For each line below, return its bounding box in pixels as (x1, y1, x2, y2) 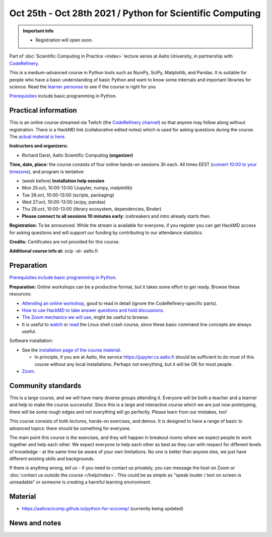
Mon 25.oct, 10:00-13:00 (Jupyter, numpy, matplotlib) (22, 185, 133, 191)
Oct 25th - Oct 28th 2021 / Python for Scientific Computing (9, 8, 261, 19)
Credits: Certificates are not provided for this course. (9, 239, 120, 245)
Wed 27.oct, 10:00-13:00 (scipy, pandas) (22, 199, 106, 205)
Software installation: (9, 337, 53, 344)
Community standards (9, 381, 82, 390)
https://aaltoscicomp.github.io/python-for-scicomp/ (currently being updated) (22, 506, 184, 512)
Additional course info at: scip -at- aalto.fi (9, 248, 98, 254)
